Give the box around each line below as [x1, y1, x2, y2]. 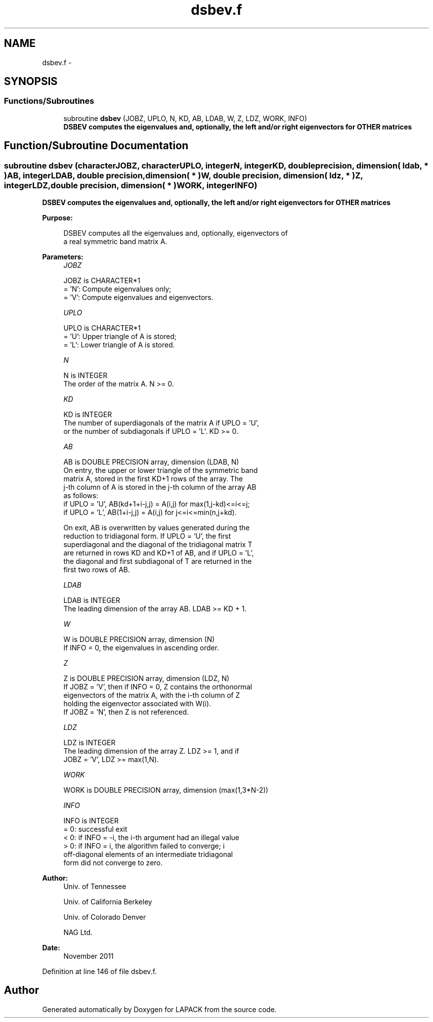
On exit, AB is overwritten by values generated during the [63, 523, 250, 532]
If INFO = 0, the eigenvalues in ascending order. [63, 643, 219, 652]
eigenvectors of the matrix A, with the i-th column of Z [63, 691, 240, 700]
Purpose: [42, 213, 73, 222]
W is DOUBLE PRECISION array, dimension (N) [63, 635, 215, 644]
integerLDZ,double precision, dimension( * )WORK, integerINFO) [4, 180, 258, 190]
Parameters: [42, 253, 84, 261]
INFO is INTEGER [63, 816, 119, 825]
